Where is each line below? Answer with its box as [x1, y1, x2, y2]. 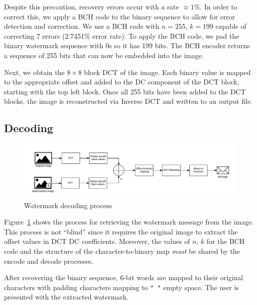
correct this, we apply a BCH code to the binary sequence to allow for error [4, 11, 235, 21]
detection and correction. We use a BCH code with [4, 21, 159, 31]
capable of [215, 21, 247, 31]
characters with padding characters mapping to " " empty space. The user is [4, 282, 239, 292]
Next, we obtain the [4, 67, 65, 77]
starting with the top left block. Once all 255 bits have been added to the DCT [4, 86, 246, 96]
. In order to [200, 1, 238, 11]
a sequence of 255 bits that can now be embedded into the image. [4, 50, 204, 60]
